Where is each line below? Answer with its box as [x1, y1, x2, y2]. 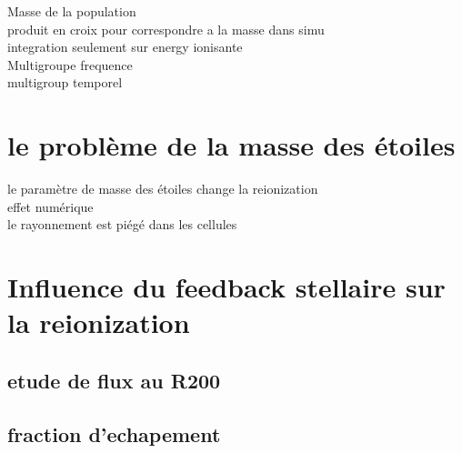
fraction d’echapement [7, 419, 221, 448]
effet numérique [7, 196, 94, 216]
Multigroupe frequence [7, 55, 133, 74]
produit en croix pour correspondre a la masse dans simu [7, 19, 325, 38]
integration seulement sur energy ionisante [7, 37, 243, 56]
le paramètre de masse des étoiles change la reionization [7, 179, 318, 198]
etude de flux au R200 [7, 366, 221, 394]
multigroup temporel [7, 73, 123, 92]
